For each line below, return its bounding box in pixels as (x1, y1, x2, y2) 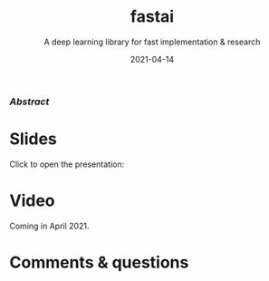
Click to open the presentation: (9, 159, 125, 170)
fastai (130, 6, 175, 27)
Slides (9, 129, 57, 150)
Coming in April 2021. (9, 220, 90, 231)
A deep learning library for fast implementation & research (43, 36, 261, 47)
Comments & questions (9, 252, 189, 273)
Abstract (9, 95, 50, 108)
